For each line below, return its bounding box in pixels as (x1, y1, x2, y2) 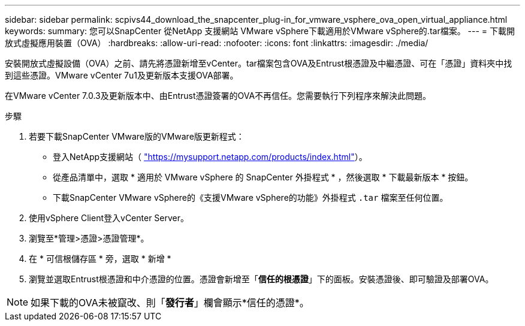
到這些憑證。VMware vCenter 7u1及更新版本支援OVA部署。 (5, 70, 239, 80)
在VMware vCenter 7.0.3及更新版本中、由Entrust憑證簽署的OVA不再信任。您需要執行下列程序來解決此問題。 (5, 90, 432, 101)
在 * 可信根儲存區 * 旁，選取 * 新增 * (29, 253, 171, 264)
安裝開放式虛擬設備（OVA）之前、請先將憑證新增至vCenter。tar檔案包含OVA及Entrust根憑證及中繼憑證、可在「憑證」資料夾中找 (5, 58, 512, 68)
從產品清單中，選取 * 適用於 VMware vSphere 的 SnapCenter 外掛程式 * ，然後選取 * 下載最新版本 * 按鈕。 (53, 172, 473, 182)
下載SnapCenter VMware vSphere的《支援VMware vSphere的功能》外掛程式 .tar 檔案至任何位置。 (53, 192, 448, 203)
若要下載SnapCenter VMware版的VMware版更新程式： (29, 131, 245, 141)
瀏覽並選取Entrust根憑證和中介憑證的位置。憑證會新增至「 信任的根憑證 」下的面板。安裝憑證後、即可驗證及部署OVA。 (29, 274, 494, 284)
